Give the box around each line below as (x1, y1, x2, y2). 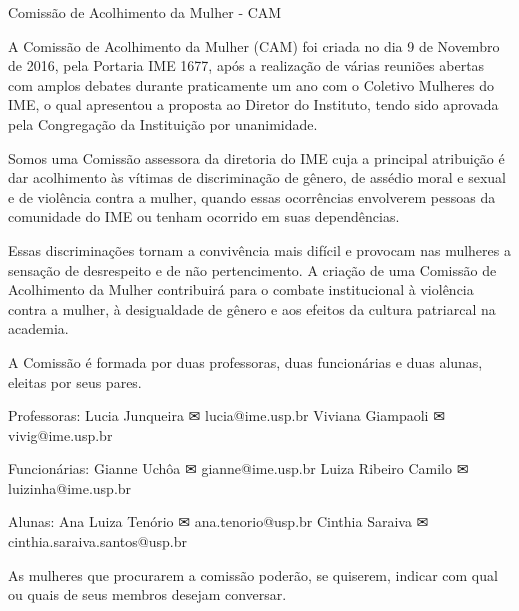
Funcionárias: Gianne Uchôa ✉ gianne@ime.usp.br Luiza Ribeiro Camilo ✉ (8, 458, 469, 479)
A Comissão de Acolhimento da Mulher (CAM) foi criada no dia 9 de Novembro (8, 35, 500, 56)
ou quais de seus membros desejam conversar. (8, 584, 287, 605)
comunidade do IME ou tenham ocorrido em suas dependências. (8, 206, 400, 227)
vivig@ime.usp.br (8, 424, 113, 445)
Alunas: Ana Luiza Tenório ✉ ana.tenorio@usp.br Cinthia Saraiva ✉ (8, 511, 429, 532)
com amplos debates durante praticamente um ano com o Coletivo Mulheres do (8, 74, 495, 95)
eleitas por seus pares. (8, 371, 142, 392)
